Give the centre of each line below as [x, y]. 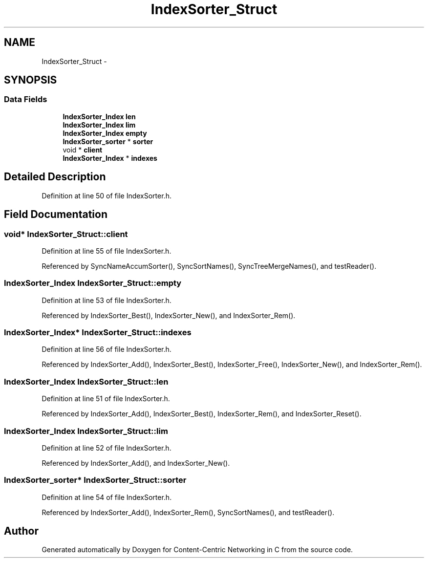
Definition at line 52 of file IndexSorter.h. [107, 448]
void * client [83, 150]
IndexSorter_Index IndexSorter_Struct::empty [93, 283]
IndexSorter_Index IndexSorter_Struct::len [86, 381]
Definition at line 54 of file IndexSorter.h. [107, 497]
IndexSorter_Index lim [99, 125]
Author [21, 531]
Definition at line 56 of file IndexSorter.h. [107, 349]
